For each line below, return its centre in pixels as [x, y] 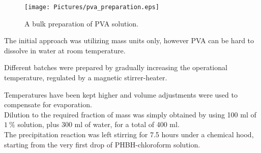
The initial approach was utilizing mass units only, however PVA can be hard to [129, 40]
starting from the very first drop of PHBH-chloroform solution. [102, 144]
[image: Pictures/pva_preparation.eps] [92, 7]
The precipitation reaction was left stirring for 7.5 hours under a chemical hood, [129, 134]
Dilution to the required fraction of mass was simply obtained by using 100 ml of [130, 114]
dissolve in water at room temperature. [65, 50]
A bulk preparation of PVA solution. [82, 23]
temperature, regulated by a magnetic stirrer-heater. [86, 78]
